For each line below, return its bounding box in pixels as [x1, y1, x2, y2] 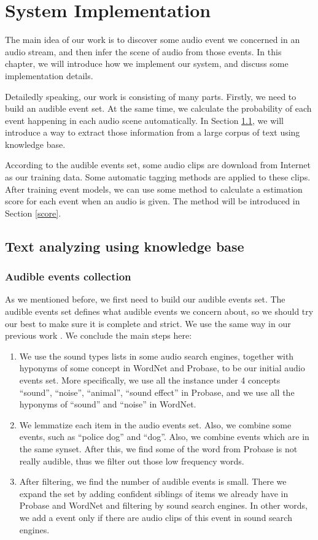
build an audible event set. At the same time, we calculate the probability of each [5, 102, 312, 115]
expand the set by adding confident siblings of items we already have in [19, 487, 289, 499]
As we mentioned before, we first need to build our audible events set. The [5, 293, 285, 306]
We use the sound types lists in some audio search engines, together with [19, 349, 294, 362]
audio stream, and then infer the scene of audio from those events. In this [5, 45, 282, 58]
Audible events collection [5, 269, 131, 284]
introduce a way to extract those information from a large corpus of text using [5, 126, 300, 139]
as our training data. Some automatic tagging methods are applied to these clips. [5, 171, 311, 183]
